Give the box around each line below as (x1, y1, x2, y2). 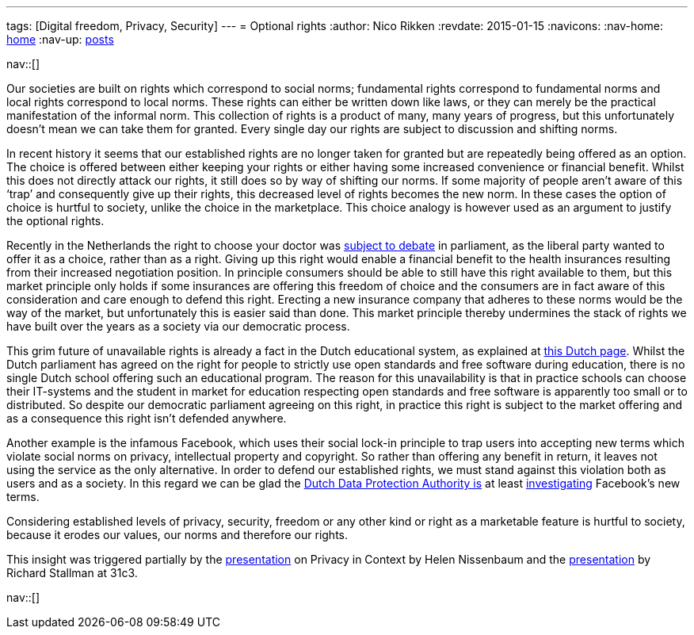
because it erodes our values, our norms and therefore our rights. (6, 528, 348, 541)
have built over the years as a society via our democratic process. (6, 319, 350, 333)
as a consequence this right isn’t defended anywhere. (6, 411, 287, 425)
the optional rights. (6, 214, 105, 228)
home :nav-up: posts (6, 33, 114, 46)
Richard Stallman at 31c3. (6, 566, 138, 580)
